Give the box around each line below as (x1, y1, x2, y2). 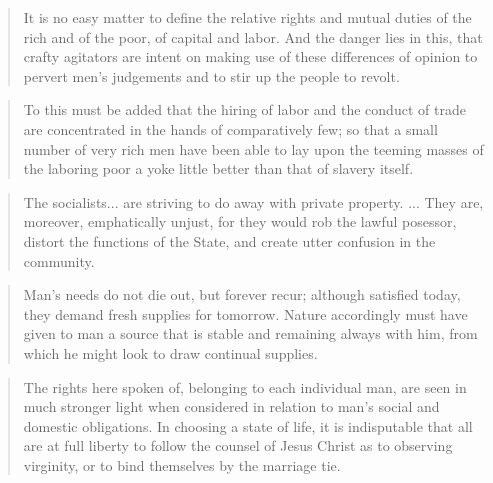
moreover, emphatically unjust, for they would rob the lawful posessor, (23, 211, 457, 232)
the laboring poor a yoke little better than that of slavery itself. (23, 158, 414, 179)
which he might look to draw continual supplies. (23, 342, 318, 363)
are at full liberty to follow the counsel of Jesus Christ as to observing (23, 435, 453, 456)
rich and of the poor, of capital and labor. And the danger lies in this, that (23, 26, 483, 47)
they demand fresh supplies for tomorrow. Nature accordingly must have (23, 303, 468, 324)
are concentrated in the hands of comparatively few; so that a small (23, 118, 438, 139)
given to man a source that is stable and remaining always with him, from (23, 323, 478, 344)
